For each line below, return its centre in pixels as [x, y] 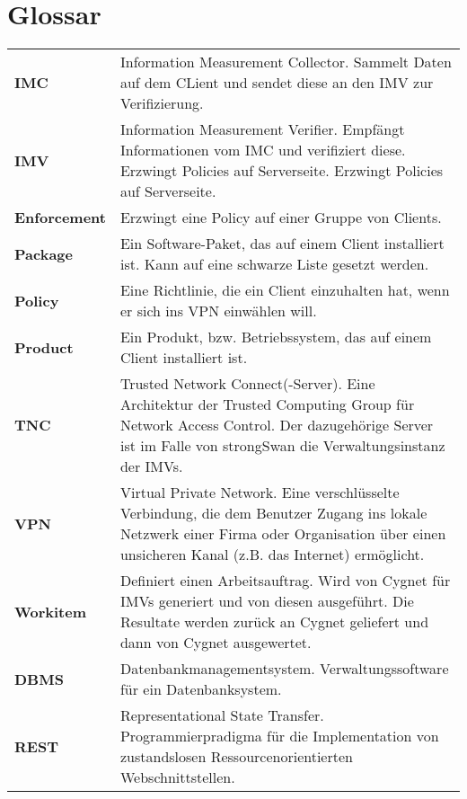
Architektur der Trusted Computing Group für [267, 404]
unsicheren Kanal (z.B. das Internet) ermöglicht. [272, 555]
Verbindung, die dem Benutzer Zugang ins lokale [273, 513]
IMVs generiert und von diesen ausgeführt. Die [267, 601]
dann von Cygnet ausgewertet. [216, 643]
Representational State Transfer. [222, 715]
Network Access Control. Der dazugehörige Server [277, 425]
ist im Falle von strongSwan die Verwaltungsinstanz [282, 446]
